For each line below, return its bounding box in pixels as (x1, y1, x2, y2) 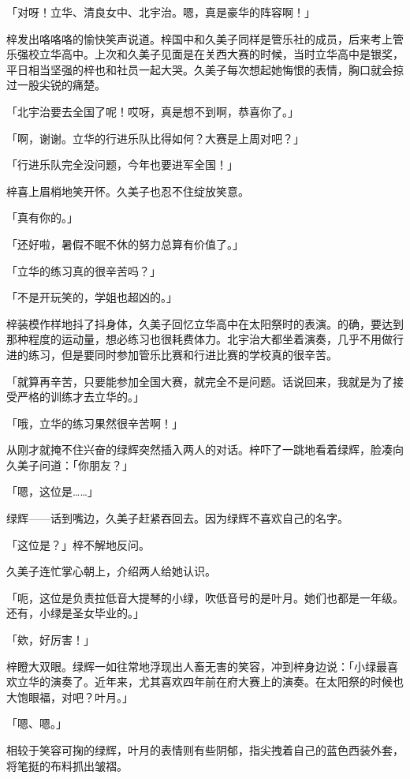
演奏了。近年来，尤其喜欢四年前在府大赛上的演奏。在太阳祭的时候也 (50, 673, 404, 690)
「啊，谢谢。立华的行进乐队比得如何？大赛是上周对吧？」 (6, 129, 304, 146)
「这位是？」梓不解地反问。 (6, 536, 150, 552)
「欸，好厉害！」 (6, 631, 95, 648)
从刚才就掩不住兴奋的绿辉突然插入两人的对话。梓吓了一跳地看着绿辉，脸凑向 (6, 441, 404, 458)
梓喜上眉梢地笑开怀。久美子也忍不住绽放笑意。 (6, 182, 249, 199)
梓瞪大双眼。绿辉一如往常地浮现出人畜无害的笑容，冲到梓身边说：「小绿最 (6, 657, 387, 674)
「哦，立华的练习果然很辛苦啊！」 (6, 414, 183, 431)
